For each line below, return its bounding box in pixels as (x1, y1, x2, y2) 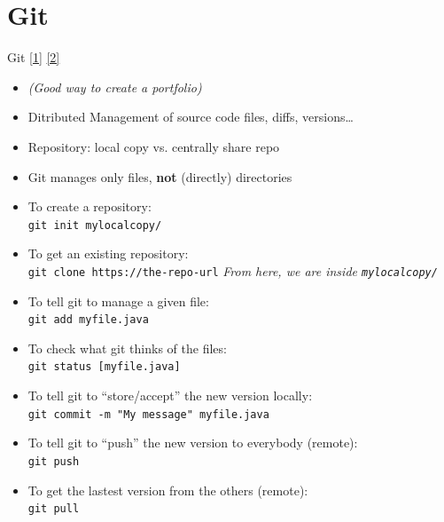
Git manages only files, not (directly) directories (27, 167, 292, 186)
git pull (27, 502, 80, 516)
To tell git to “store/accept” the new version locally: (27, 386, 313, 405)
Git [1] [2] (7, 48, 60, 67)
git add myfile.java (27, 313, 149, 327)
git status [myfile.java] (27, 360, 181, 374)
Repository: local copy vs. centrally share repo (27, 137, 280, 155)
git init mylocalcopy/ (27, 218, 162, 232)
